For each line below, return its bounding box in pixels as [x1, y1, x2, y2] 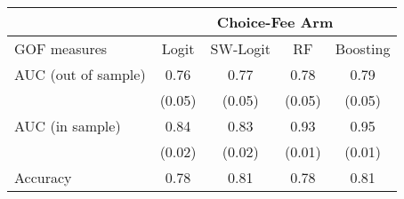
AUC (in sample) [14, 115, 121, 136]
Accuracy [14, 167, 72, 187]
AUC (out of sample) [14, 64, 146, 84]
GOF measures [14, 38, 108, 59]
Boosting [335, 38, 391, 59]
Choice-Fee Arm [216, 12, 334, 32]
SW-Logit [210, 38, 271, 59]
